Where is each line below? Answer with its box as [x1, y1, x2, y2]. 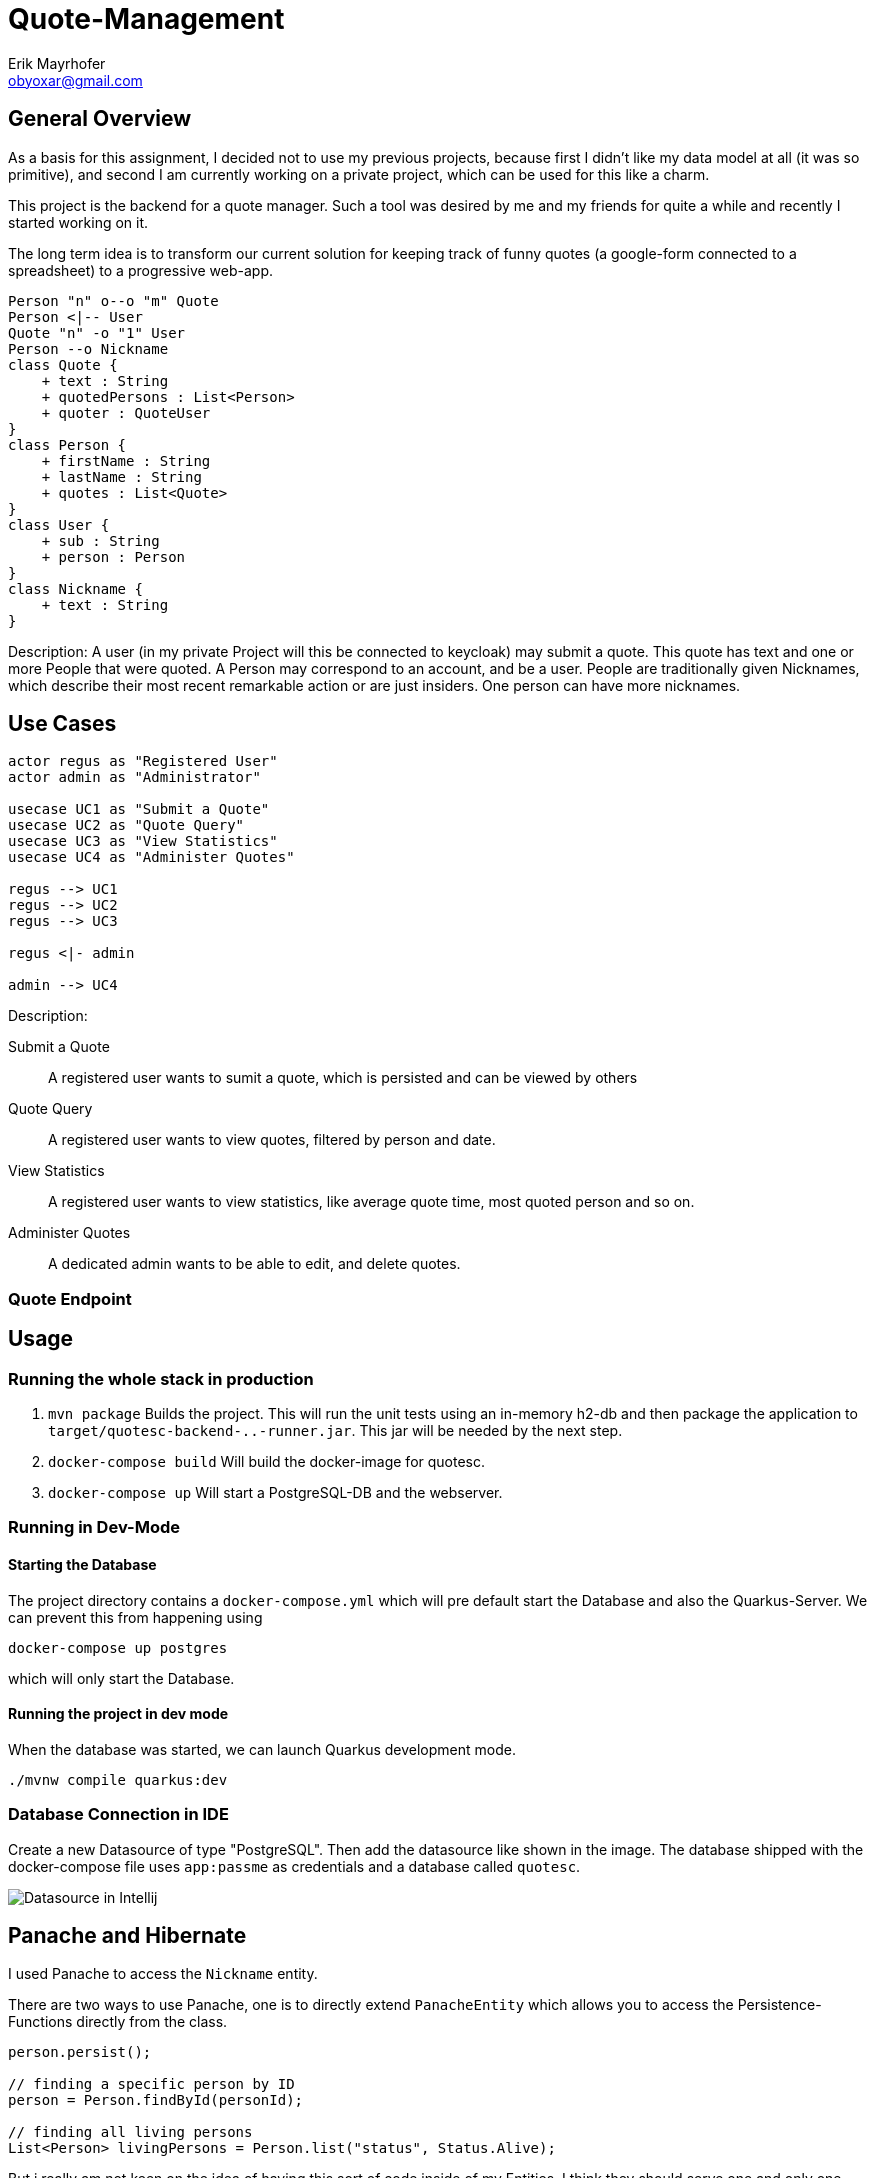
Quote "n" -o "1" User [8, 324, 186, 341]
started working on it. [8, 213, 149, 231]
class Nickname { [8, 580, 143, 597]
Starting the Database [8, 1556, 157, 1574]
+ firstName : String [41, 452, 211, 469]
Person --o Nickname [8, 340, 169, 357]
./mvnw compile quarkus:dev [8, 1771, 228, 1788]
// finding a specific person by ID [8, 2076, 295, 2093]
